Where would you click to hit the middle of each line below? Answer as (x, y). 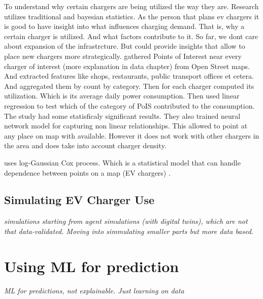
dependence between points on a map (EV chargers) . (87, 172)
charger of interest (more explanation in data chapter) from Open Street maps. (127, 66)
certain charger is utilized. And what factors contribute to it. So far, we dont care (131, 36)
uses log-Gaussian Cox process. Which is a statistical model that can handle (122, 162)
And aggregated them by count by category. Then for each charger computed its (129, 86)
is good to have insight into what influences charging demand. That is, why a (124, 26)
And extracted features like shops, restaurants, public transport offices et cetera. (129, 76)
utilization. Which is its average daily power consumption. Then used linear (122, 96)
